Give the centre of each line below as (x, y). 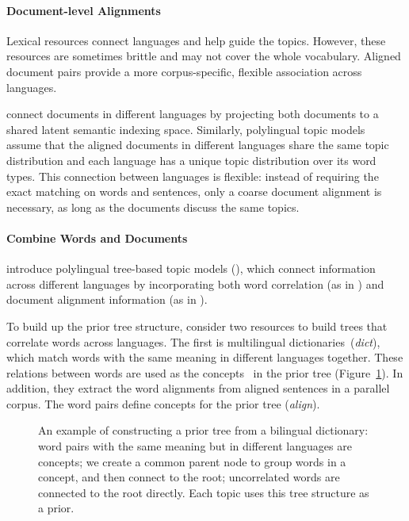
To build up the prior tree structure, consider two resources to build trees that (197, 326)
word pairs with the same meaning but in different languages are (195, 446)
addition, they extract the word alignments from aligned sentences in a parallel (198, 388)
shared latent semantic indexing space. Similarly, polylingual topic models (186, 129)
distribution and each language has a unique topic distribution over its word (191, 160)
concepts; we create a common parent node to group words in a (192, 461)
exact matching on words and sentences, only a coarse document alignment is (194, 192)
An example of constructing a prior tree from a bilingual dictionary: (203, 430)
